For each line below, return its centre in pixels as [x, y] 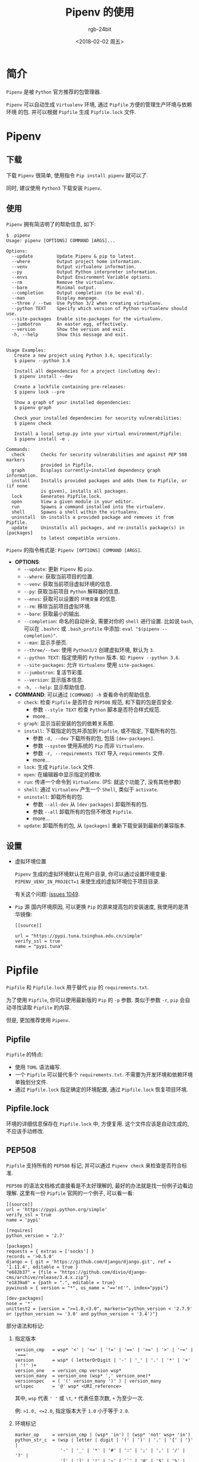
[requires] [20, 1230]
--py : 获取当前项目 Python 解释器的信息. [72, 591]
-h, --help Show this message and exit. [70, 335]
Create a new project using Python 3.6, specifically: [83, 356]
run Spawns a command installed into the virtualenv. [89, 507]
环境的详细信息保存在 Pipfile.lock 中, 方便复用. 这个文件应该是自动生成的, [97, 1123]
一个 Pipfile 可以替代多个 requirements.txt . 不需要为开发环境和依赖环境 [104, 1075]
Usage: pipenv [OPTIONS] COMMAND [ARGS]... [61, 240]
